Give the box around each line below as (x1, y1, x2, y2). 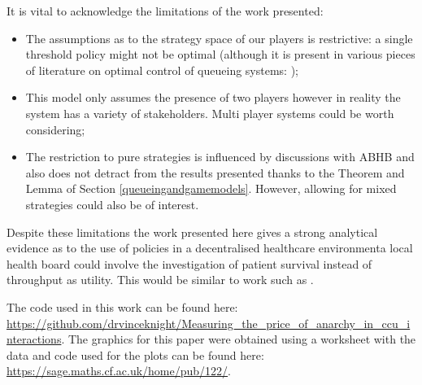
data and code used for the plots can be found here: (7, 346, 264, 363)
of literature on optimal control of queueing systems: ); (25, 61, 298, 78)
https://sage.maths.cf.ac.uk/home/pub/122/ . (7, 362, 231, 379)
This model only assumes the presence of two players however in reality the (25, 89, 401, 106)
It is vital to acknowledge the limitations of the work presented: (7, 2, 324, 19)
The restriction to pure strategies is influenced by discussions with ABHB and (25, 148, 415, 165)
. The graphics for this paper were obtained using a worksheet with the (61, 330, 416, 348)
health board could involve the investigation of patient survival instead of (7, 255, 372, 272)
